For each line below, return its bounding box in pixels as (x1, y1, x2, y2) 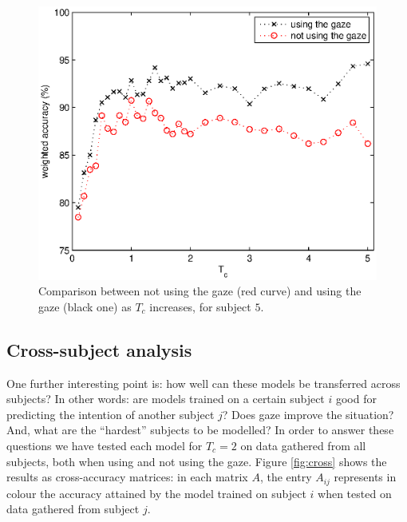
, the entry (259, 469, 312, 485)
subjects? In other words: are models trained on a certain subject (6, 390, 325, 407)
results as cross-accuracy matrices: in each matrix (6, 469, 248, 485)
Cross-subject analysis (6, 337, 192, 362)
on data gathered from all (240, 437, 366, 453)
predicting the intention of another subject (6, 405, 215, 422)
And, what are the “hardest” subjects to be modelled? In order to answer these (6, 421, 394, 438)
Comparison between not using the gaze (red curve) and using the (38, 283, 362, 299)
